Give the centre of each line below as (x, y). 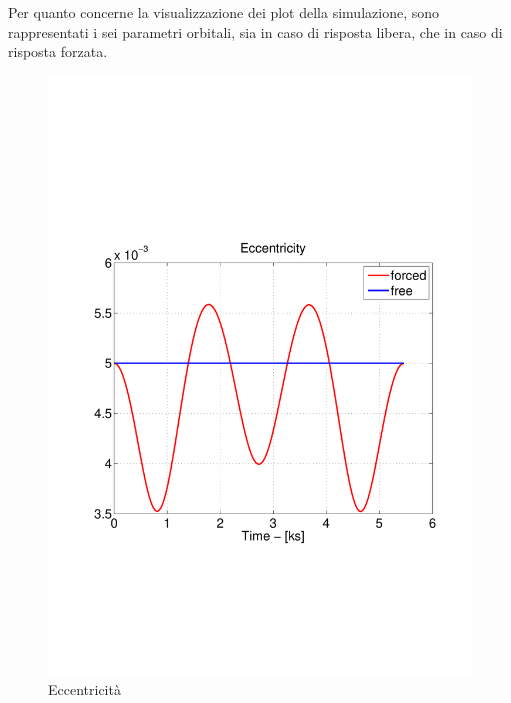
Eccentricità (84, 689)
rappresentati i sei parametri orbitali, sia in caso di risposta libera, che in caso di (255, 31)
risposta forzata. (58, 51)
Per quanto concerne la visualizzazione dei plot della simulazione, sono (223, 12)
